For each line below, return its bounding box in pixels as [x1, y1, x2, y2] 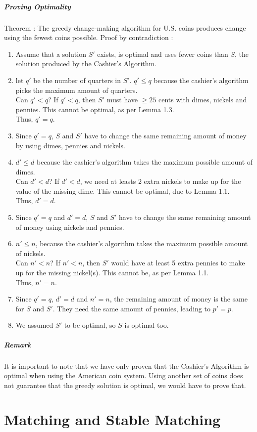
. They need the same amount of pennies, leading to [52, 303, 210, 313]
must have [106, 94, 138, 105]
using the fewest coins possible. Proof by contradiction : [4, 32, 173, 43]
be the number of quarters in [33, 75, 121, 85]
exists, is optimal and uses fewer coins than [97, 48, 228, 59]
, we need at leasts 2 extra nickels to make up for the [80, 176, 241, 186]
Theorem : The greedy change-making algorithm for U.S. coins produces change [4, 22, 246, 33]
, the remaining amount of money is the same [109, 294, 248, 304]
